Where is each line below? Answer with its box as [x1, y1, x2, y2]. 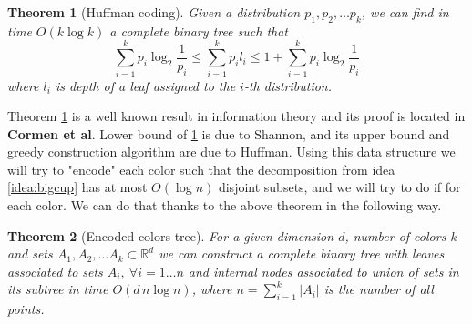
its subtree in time [7, 279, 108, 299]
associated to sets [7, 261, 103, 280]
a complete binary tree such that [109, 21, 289, 40]
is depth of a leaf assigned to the [55, 76, 236, 95]
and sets [7, 244, 53, 263]
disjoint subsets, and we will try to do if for [218, 177, 461, 197]
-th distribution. [243, 76, 333, 95]
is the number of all [323, 279, 434, 299]
